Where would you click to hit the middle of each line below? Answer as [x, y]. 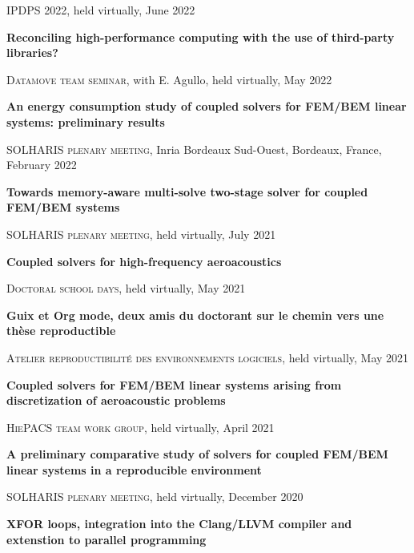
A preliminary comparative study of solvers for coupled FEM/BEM [197, 454]
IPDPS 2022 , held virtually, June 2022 [101, 10]
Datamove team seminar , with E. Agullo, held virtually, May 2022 [169, 79]
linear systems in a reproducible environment [134, 469]
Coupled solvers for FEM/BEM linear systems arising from [174, 384]
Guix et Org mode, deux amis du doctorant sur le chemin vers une [195, 315]
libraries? [32, 52]
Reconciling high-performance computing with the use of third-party [201, 36]
